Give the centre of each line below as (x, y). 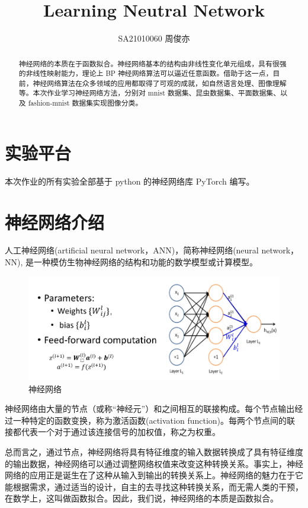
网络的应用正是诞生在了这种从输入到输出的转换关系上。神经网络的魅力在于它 (154, 475)
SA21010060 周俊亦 (154, 38)
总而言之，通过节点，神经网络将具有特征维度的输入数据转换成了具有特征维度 (154, 452)
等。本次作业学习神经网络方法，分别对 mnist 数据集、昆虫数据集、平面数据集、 (150, 93)
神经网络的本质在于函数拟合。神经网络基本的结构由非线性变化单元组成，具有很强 (153, 63)
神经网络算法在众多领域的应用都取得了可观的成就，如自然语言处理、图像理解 (160, 83)
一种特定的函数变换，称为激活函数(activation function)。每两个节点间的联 (154, 420)
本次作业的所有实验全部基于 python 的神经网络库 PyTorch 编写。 (130, 181)
